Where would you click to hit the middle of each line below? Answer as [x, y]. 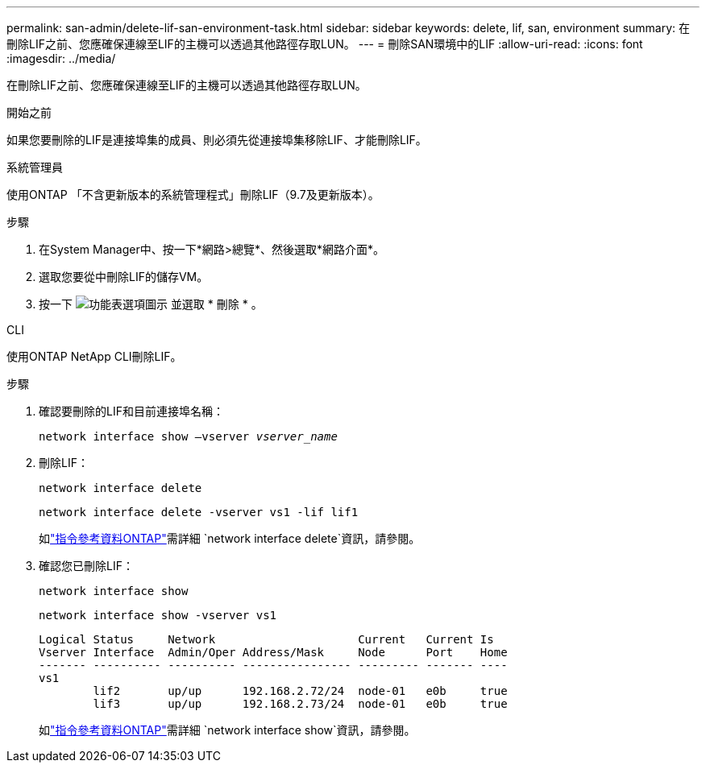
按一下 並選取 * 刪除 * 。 [151, 304]
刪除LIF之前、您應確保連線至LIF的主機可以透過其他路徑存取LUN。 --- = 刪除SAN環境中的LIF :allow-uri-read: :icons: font [325, 44]
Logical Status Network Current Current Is [266, 639]
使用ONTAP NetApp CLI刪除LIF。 [94, 356]
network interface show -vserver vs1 [158, 615]
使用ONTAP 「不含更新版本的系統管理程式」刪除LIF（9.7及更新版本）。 [193, 194]
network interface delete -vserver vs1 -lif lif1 [199, 512]
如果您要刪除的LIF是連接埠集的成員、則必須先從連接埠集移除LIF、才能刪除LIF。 [217, 140]
